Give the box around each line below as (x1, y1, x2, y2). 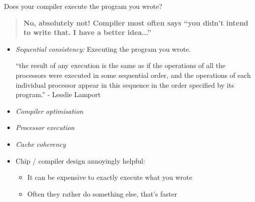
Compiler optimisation (15, 105, 83, 116)
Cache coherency (15, 138, 66, 149)
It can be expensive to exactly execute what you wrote (27, 172, 192, 182)
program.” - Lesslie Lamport (15, 89, 101, 100)
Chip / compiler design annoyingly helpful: (15, 155, 146, 166)
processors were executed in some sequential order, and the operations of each (15, 69, 251, 80)
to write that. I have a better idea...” (23, 27, 151, 37)
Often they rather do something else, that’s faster (27, 188, 177, 199)
